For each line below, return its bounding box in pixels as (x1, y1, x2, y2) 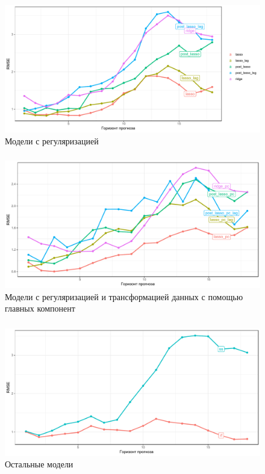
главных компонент (5, 302, 75, 315)
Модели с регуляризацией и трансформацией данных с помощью (5, 290, 243, 303)
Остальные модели (5, 458, 73, 470)
